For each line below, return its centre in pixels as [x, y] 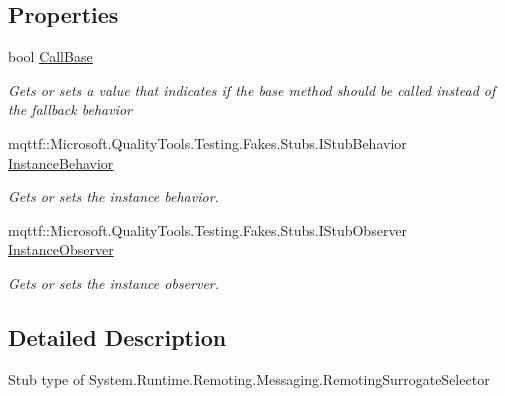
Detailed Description [117, 336]
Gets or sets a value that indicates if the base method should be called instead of [252, 89]
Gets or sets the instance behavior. [113, 196]
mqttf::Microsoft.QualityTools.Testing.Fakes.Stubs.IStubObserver [208, 229]
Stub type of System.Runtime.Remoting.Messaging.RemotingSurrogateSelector [249, 378]
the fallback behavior [70, 109]
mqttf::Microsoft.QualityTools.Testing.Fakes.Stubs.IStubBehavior [207, 142]
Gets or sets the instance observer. [114, 282]
